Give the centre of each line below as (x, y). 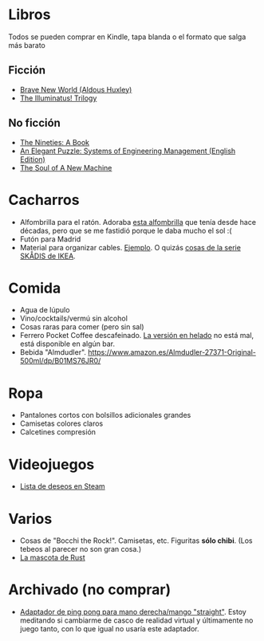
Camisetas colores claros (61, 423)
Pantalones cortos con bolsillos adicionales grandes (105, 415)
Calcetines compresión (58, 432)
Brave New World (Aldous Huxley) (76, 89)
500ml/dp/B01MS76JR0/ (60, 361)
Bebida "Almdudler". (53, 352)
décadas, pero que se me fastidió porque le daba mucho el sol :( (126, 230)
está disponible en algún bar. (67, 344)
